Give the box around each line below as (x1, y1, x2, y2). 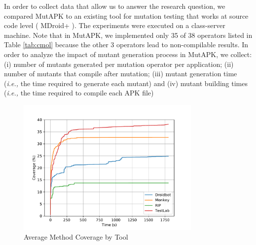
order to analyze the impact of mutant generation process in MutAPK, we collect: (4, 49, 252, 59)
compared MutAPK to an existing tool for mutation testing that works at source (4, 10, 249, 21)
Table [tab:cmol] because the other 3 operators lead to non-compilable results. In (4, 39, 249, 50)
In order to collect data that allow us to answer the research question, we (4, 1, 225, 11)
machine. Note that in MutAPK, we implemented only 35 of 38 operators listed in (4, 30, 253, 40)
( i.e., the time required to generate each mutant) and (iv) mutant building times (4, 78, 248, 88)
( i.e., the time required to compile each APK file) (4, 88, 154, 98)
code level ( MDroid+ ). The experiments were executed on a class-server (4, 20, 225, 31)
